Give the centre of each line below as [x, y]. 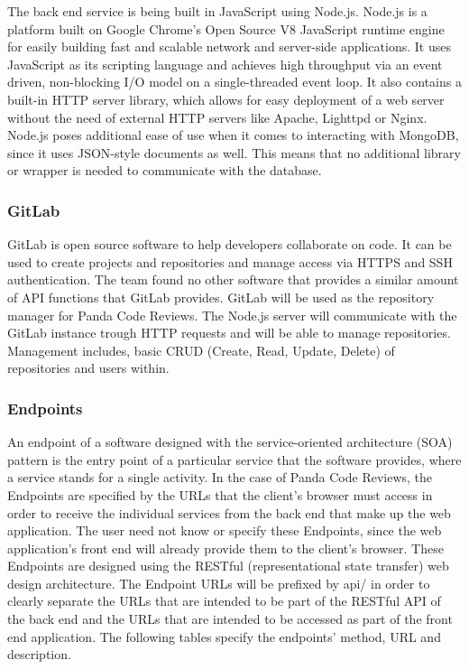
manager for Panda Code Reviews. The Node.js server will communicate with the [232, 315]
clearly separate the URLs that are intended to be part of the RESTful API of [224, 601]
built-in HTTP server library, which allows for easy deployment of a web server [226, 99]
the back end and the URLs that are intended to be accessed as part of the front [230, 619]
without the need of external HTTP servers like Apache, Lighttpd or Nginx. [217, 117]
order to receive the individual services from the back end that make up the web [229, 512]
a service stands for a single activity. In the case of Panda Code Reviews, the [220, 477]
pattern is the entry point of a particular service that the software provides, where [234, 459]
